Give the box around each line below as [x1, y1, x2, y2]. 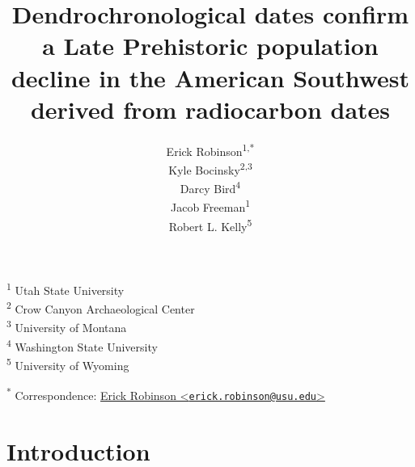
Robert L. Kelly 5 [168, 215, 252, 234]
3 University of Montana [6, 317, 127, 336]
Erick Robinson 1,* [166, 140, 255, 159]
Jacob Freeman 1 [170, 196, 251, 216]
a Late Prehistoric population [42, 29, 379, 62]
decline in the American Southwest [11, 61, 410, 94]
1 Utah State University [6, 279, 125, 298]
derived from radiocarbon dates [30, 92, 391, 125]
